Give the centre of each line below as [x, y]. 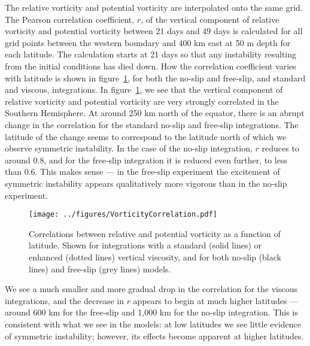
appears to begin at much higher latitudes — [216, 300]
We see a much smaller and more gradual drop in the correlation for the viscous [151, 289]
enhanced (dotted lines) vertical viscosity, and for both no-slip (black [155, 257]
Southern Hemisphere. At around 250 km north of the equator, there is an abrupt [155, 113]
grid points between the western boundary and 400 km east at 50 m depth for [148, 42]
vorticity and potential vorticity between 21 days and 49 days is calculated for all [154, 31]
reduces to [280, 148]
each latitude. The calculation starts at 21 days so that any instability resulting [151, 54]
